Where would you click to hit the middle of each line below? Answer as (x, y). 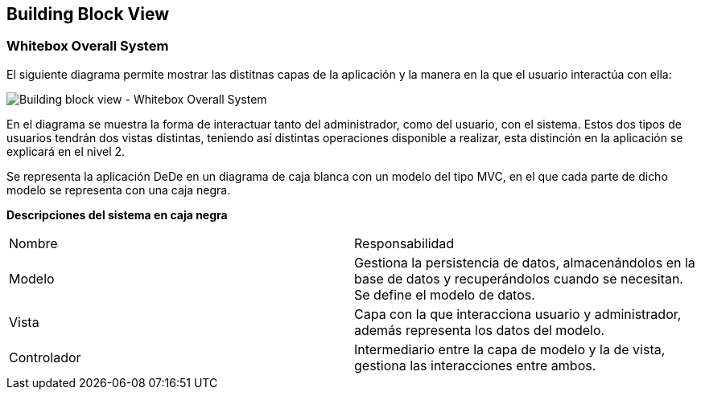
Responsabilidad (404, 243)
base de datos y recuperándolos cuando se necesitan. (519, 278)
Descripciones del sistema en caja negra (117, 214)
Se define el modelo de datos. (445, 294)
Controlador (45, 357)
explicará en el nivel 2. (66, 151)
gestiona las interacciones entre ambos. (475, 365)
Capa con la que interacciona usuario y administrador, (518, 314)
